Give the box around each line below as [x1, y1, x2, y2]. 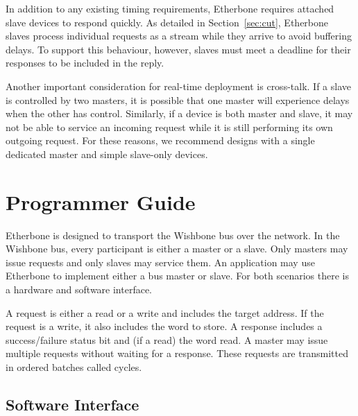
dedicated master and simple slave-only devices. [6, 146, 208, 161]
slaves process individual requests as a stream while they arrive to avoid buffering [6, 28, 352, 43]
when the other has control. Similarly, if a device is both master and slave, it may [6, 106, 353, 121]
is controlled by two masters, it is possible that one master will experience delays [6, 92, 350, 107]
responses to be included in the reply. [6, 55, 164, 70]
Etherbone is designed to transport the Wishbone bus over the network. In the [6, 227, 340, 242]
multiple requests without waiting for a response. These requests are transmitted [6, 346, 348, 361]
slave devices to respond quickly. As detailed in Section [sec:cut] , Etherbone [6, 15, 329, 29]
